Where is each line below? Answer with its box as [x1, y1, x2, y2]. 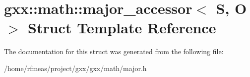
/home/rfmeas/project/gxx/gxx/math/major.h [4, 63, 147, 73]
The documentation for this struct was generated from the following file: [4, 46, 224, 57]
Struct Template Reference [28, 17, 216, 38]
